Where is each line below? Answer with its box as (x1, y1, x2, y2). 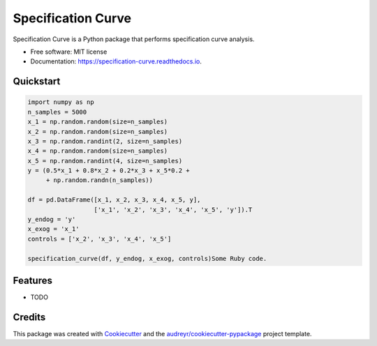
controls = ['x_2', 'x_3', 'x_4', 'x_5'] (27, 234, 172, 243)
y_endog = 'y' (27, 216, 76, 223)
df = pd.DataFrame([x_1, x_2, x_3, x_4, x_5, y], (27, 196, 201, 204)
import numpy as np (27, 98, 94, 106)
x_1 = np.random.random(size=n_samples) (27, 118, 168, 126)
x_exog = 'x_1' (27, 225, 80, 233)
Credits (13, 311, 46, 323)
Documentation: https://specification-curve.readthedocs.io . (30, 57, 202, 66)
